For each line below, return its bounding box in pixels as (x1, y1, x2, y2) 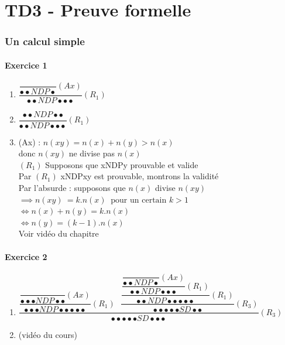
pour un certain (111, 196, 167, 204)
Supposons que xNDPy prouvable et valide (45, 158, 198, 170)
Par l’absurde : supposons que (18, 182, 126, 194)
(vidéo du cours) (18, 328, 77, 340)
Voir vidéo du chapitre (18, 227, 99, 240)
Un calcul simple (5, 34, 85, 49)
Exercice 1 (5, 59, 47, 71)
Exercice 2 (5, 250, 47, 262)
